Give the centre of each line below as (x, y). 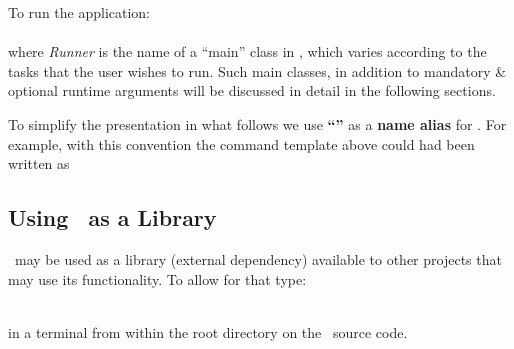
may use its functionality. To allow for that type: (157, 278)
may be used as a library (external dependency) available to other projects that (258, 258)
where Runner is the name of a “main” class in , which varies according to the (247, 51)
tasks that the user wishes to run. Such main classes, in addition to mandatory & (257, 70)
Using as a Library (112, 217)
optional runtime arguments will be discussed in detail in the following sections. (252, 90)
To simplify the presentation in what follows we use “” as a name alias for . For (257, 123)
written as (39, 163)
